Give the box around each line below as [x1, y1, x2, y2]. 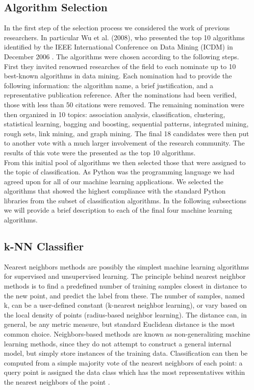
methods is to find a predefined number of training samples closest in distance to [4, 281, 247, 291]
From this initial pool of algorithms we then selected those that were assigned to [4, 157, 246, 167]
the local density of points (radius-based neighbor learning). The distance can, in [4, 309, 247, 319]
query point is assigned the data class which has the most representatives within [4, 367, 245, 377]
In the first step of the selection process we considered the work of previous [4, 23, 230, 33]
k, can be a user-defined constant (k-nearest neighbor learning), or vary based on [4, 300, 247, 310]
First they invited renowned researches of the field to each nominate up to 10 [4, 61, 236, 71]
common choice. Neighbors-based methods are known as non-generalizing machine [4, 329, 251, 339]
